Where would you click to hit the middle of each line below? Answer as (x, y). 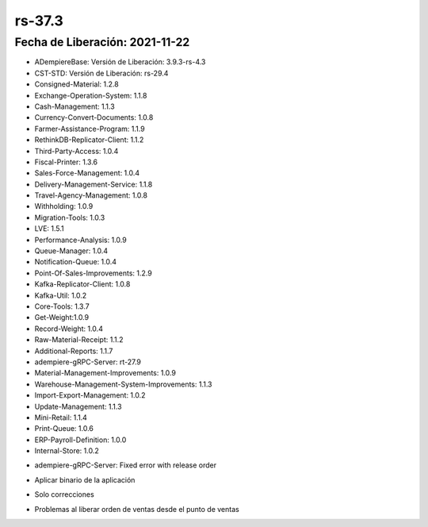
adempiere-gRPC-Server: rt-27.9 (88, 362)
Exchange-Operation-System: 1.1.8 (91, 95)
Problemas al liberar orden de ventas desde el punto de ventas (137, 509)
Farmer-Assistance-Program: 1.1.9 (90, 129)
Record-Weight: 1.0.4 (69, 329)
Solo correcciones (64, 494)
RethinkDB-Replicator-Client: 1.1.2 (89, 140)
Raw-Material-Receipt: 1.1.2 (79, 340)
